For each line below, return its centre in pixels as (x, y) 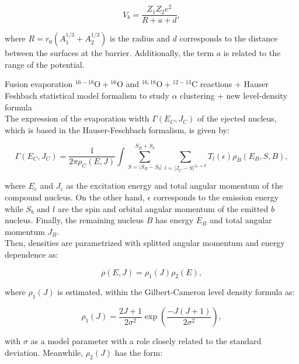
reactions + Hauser (234, 84)
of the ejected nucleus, (237, 118)
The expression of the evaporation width (77, 118)
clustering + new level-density (234, 95)
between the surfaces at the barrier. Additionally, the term (109, 53)
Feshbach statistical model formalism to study (87, 95)
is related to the (252, 53)
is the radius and (140, 38)
